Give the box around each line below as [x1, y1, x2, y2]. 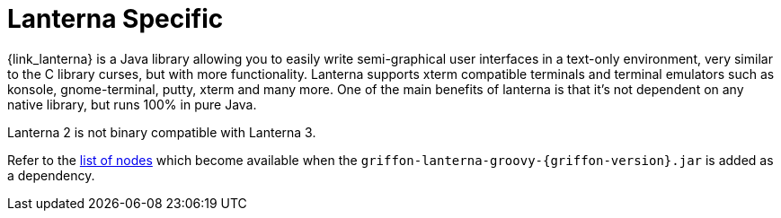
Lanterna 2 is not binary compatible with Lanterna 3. [7, 124, 316, 140]
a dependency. [7, 167, 95, 183]
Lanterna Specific [7, 4, 224, 34]
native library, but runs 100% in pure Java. [7, 96, 257, 112]
